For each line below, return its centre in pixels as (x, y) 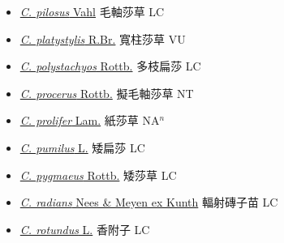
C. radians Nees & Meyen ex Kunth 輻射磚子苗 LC (149, 202)
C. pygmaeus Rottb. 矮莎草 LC (98, 175)
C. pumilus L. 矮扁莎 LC (82, 147)
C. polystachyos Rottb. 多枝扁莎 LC (110, 66)
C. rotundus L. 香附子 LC (85, 229)
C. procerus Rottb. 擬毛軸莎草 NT (107, 93)
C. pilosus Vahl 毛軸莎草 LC (92, 11)
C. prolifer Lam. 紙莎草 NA (90, 120)
